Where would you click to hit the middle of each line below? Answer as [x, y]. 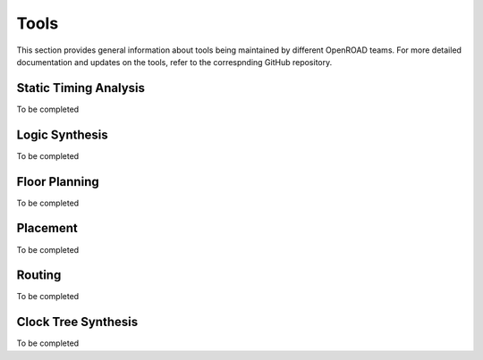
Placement [47, 228]
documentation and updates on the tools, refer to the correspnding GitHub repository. [174, 62]
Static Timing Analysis [81, 88]
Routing [39, 276]
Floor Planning [58, 182]
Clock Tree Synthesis [77, 322]
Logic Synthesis [63, 134]
